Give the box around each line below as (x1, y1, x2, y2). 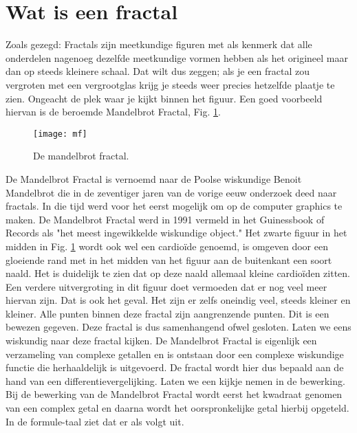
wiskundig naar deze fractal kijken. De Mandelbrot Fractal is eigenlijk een (6, 333, 317, 348)
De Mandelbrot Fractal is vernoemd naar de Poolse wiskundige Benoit (6, 171, 302, 186)
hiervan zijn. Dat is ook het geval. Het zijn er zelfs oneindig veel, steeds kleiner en (6, 293, 351, 307)
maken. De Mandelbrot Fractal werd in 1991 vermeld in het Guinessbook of (6, 212, 325, 226)
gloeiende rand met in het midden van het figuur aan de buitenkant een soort (6, 252, 332, 267)
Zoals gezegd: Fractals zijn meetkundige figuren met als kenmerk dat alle (6, 37, 312, 52)
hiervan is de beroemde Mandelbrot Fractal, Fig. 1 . (6, 104, 221, 119)
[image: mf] (33, 129, 87, 139)
